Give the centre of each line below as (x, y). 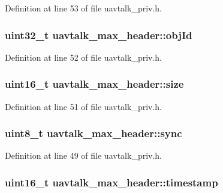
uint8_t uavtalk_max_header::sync (94, 133)
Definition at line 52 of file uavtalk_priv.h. (84, 57)
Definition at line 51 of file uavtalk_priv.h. (84, 106)
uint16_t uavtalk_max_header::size (94, 84)
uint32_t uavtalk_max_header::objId (99, 35)
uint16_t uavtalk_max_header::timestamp (111, 182)
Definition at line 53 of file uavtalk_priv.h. (84, 8)
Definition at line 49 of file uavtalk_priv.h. (84, 155)
